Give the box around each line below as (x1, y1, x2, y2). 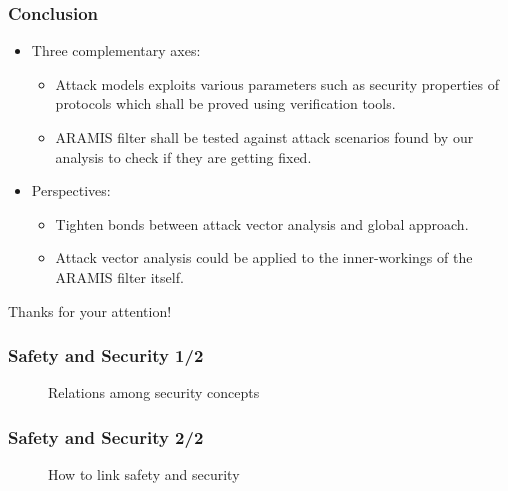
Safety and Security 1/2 (8, 343, 204, 368)
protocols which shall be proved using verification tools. (55, 93, 396, 114)
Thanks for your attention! (8, 300, 172, 321)
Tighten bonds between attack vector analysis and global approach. (55, 213, 469, 234)
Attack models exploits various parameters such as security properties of (55, 73, 499, 94)
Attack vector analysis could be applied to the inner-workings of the (55, 247, 473, 268)
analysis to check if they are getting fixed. (55, 146, 312, 167)
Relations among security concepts (48, 382, 260, 403)
